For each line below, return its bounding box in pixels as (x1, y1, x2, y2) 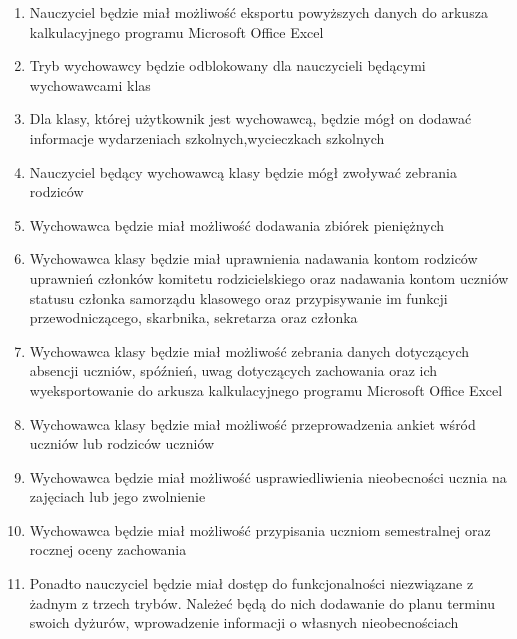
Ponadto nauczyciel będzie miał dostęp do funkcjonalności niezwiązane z (29, 573, 474, 594)
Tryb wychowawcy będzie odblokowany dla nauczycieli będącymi (29, 55, 426, 76)
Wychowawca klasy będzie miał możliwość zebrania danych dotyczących (29, 340, 470, 361)
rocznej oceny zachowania (29, 539, 187, 560)
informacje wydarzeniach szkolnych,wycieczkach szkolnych (29, 127, 385, 148)
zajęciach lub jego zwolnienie (29, 486, 206, 507)
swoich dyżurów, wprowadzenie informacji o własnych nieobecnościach (29, 612, 459, 633)
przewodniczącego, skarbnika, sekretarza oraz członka (29, 307, 358, 328)
